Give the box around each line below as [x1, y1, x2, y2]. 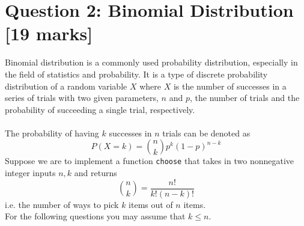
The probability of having [5, 126, 99, 139]
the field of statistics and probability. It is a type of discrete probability [5, 67, 268, 80]
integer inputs [5, 166, 56, 179]
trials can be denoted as [162, 126, 251, 139]
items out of [129, 198, 173, 210]
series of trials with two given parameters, [5, 91, 159, 104]
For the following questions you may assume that [5, 210, 186, 222]
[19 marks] [5, 21, 93, 46]
